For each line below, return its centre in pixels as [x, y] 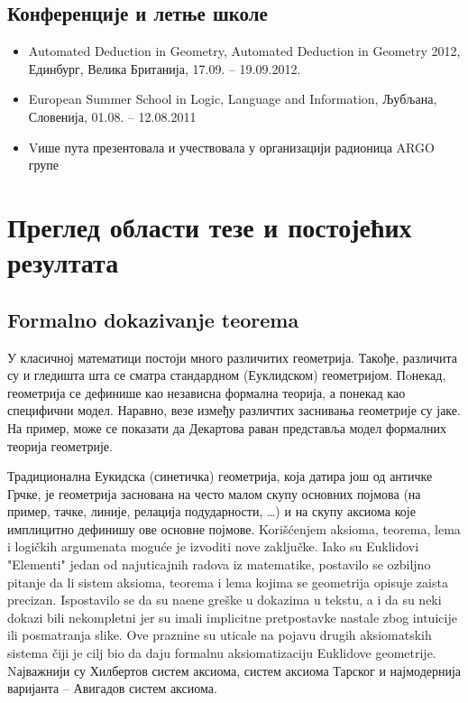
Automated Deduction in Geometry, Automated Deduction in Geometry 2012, [244, 51]
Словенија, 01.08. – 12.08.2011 [112, 116]
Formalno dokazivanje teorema [153, 319]
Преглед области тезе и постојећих [210, 226]
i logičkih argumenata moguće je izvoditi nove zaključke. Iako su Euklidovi [213, 546]
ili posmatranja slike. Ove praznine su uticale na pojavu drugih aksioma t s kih [220, 635]
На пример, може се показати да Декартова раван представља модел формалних [227, 427]
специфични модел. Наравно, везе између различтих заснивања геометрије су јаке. [234, 410]
